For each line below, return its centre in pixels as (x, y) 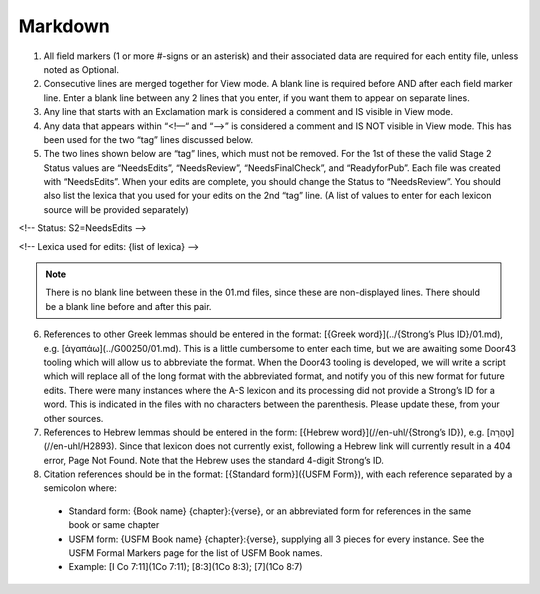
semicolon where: (80, 488)
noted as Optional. (81, 69)
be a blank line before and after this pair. (128, 306)
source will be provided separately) (116, 209)
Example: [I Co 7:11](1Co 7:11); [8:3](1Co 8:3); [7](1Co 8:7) (185, 567)
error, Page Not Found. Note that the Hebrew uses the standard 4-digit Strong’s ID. (214, 460)
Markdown (64, 26)
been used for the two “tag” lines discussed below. (148, 139)
